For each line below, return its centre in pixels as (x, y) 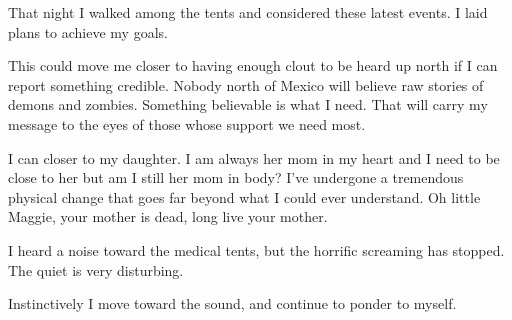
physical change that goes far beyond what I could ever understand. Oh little (244, 196)
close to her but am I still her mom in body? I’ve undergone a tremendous (236, 177)
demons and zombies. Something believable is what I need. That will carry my (248, 104)
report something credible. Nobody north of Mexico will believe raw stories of (246, 84)
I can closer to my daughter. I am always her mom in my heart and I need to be (254, 157)
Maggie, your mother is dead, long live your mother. (168, 216)
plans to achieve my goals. (88, 31)
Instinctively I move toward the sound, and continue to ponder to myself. (232, 303)
